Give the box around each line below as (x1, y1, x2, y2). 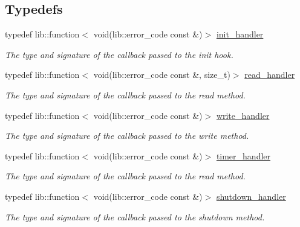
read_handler (244, 68, 295, 81)
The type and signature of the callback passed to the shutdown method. (5, 210, 265, 223)
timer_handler (216, 149, 271, 162)
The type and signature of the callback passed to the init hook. (5, 48, 233, 60)
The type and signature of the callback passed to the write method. (5, 129, 249, 142)
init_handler (216, 28, 264, 40)
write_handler (216, 109, 270, 121)
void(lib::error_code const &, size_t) (93, 68, 230, 81)
